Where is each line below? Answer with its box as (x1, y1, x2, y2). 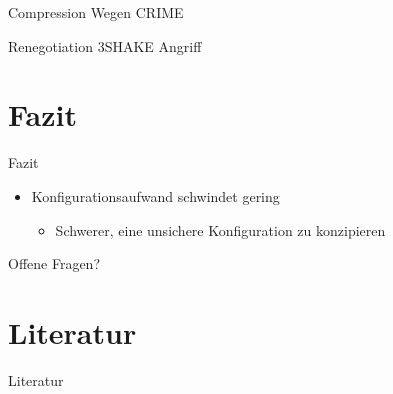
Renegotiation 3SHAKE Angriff (8, 35, 202, 56)
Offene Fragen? (8, 253, 101, 274)
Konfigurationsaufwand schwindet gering (31, 185, 280, 206)
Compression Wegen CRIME (8, 2, 184, 22)
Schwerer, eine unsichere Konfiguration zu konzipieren (55, 219, 386, 240)
